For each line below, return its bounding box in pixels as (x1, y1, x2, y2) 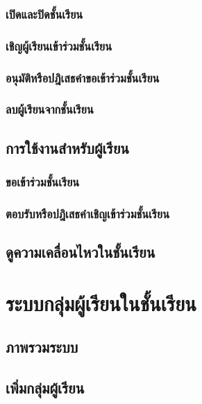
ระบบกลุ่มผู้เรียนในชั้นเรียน (6, 288, 196, 317)
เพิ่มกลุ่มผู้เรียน (6, 377, 85, 398)
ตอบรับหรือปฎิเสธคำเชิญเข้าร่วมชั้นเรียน (6, 204, 169, 222)
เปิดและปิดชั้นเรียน (6, 5, 83, 22)
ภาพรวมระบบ (6, 336, 78, 358)
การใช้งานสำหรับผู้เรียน (6, 137, 129, 158)
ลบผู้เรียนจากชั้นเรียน (6, 100, 94, 118)
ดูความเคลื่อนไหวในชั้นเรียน (6, 241, 155, 263)
